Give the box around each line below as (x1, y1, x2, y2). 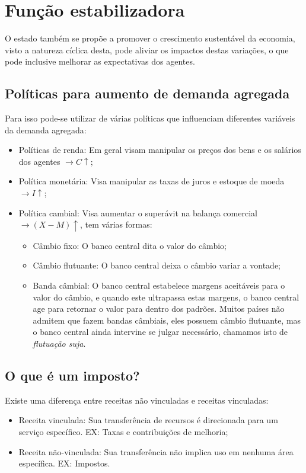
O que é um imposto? (5, 366, 140, 384)
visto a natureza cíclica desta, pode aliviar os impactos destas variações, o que (5, 43, 289, 56)
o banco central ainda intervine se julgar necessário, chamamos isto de (33, 325, 288, 338)
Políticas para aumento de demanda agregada (5, 84, 290, 103)
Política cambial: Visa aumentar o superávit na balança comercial (18, 206, 257, 219)
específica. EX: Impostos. (18, 457, 110, 469)
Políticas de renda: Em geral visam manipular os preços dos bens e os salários (18, 143, 301, 156)
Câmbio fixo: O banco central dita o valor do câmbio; (33, 239, 227, 251)
